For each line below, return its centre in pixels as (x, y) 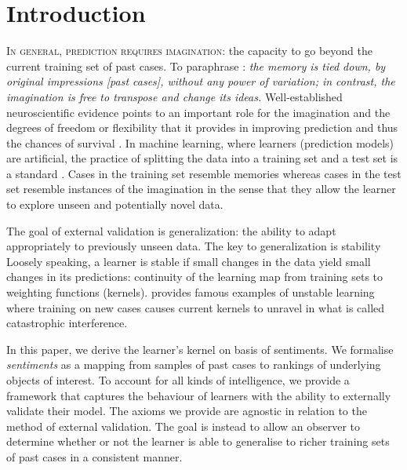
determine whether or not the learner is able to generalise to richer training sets (198, 441)
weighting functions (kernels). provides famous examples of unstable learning (191, 292)
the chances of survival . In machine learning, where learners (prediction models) (200, 142)
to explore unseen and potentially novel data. (115, 204)
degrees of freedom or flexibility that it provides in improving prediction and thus (202, 128)
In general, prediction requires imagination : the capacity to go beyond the (189, 51)
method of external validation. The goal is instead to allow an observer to (184, 426)
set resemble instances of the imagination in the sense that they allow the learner (201, 189)
